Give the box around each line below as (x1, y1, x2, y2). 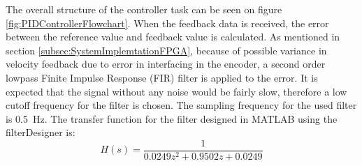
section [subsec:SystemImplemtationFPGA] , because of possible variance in (6, 43, 327, 57)
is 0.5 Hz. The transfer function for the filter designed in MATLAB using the (6, 111, 338, 126)
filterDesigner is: (6, 125, 75, 139)
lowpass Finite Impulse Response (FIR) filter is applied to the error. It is (6, 70, 318, 84)
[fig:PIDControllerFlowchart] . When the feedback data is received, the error (6, 15, 329, 30)
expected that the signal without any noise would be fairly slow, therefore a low (6, 84, 347, 98)
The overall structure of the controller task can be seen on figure (6, 2, 282, 16)
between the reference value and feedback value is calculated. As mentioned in (6, 29, 340, 44)
